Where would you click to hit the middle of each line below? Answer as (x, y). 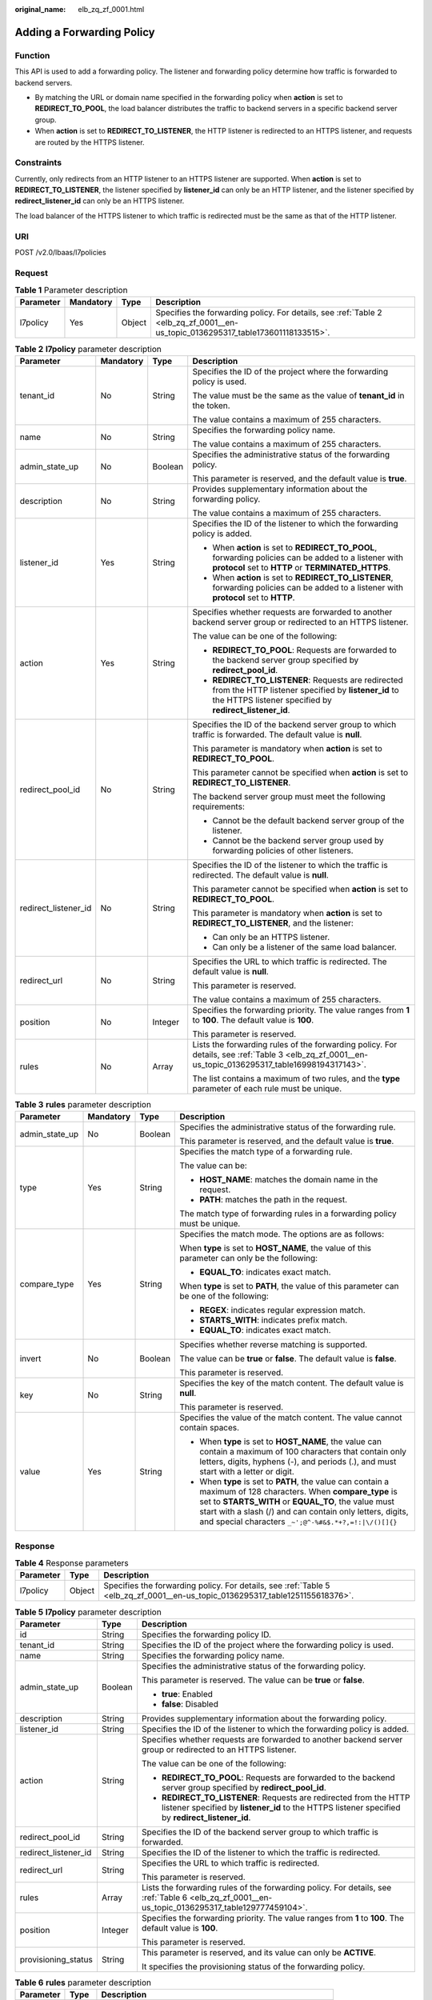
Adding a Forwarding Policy (85, 32)
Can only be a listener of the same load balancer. (305, 946)
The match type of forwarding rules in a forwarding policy (288, 1214)
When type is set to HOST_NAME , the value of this (276, 1248)
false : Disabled (190, 1704)
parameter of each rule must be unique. (267, 1088)
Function (32, 55)
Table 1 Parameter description (71, 290)
